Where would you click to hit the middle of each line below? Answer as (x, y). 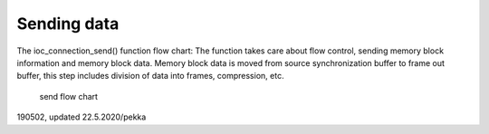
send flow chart (69, 96)
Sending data (68, 24)
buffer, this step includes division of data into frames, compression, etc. (150, 76)
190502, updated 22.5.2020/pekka (81, 117)
